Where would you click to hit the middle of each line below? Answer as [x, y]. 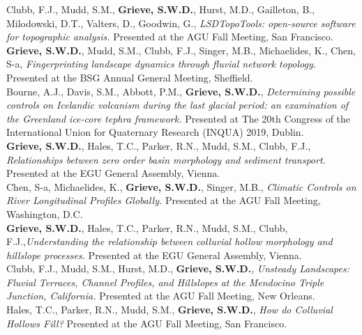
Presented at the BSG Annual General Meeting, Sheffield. [130, 77]
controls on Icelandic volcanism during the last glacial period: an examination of [178, 105]
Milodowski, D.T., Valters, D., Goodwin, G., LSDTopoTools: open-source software [181, 23]
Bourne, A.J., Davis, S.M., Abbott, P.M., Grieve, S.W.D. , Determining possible [181, 91]
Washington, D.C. [45, 213]
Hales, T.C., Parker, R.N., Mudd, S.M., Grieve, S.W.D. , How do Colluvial [169, 310]
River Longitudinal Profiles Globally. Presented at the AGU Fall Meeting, [164, 200]
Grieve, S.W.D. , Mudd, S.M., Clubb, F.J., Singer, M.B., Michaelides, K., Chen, [181, 50]
